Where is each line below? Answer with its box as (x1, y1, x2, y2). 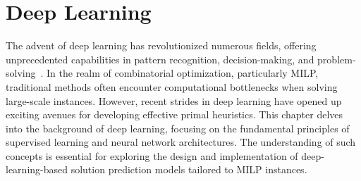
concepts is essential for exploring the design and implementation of (6, 148, 298, 163)
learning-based (6, 162, 68, 177)
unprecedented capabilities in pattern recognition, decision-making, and (6, 51, 314, 66)
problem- (317, 51, 356, 66)
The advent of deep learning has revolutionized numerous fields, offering (6, 38, 317, 53)
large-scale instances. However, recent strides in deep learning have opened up (6, 93, 342, 108)
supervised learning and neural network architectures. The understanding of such (6, 135, 356, 149)
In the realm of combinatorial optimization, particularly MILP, (47, 65, 319, 80)
